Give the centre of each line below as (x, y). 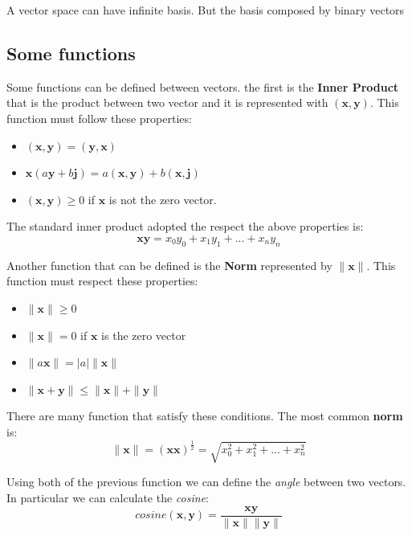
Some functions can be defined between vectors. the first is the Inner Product (203, 86)
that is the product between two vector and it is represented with (167, 102)
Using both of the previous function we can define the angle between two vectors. (206, 482)
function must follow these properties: (99, 118)
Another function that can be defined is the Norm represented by (169, 265)
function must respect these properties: (102, 281)
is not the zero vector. (163, 199)
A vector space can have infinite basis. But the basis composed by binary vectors (206, 10)
